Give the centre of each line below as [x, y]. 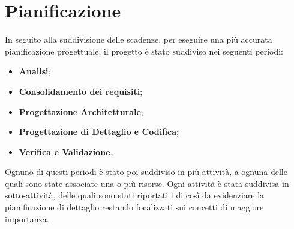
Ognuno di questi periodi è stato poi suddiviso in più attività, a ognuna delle [146, 172]
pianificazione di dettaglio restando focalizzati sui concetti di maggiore [134, 207]
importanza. [27, 219]
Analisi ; [35, 71]
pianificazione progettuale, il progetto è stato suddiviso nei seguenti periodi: [144, 51]
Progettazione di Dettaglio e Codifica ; [99, 132]
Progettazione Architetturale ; [81, 111]
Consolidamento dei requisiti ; [81, 91]
